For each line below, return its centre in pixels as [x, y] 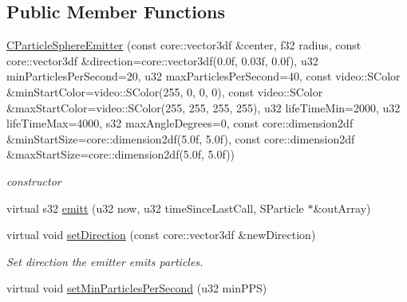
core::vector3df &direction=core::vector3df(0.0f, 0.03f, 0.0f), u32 [162, 60]
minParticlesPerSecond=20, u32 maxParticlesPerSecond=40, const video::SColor [203, 76]
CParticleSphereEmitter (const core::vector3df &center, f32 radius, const [184, 45]
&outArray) [342, 208]
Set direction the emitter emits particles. [105, 261]
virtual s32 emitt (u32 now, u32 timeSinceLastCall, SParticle [155, 208]
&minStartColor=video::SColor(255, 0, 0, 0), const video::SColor [165, 91]
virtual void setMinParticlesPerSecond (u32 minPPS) [137, 288]
